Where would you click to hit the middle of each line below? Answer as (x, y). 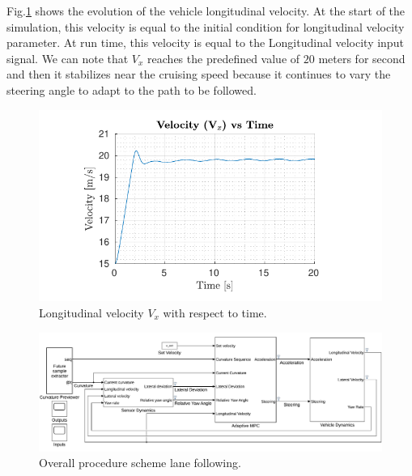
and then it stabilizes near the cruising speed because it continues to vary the (199, 74)
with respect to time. (215, 312)
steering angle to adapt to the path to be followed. (132, 89)
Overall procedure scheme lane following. (140, 463)
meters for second (362, 58)
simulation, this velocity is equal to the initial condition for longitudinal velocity (206, 26)
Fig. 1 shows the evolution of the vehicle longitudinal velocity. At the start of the (206, 11)
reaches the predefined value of (224, 58)
